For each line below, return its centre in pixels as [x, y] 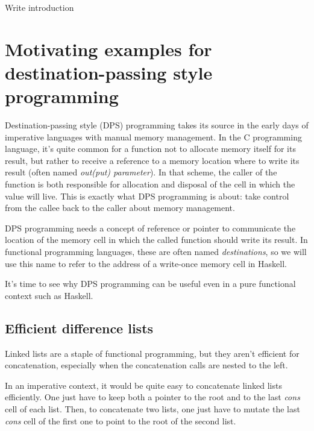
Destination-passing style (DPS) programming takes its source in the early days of [157, 125]
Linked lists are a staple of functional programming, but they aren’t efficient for [152, 353]
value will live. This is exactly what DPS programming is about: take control [147, 196]
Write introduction [39, 7]
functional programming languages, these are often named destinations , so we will [156, 252]
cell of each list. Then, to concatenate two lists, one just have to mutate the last [152, 408]
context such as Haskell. [49, 295]
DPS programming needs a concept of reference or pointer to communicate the [150, 228]
